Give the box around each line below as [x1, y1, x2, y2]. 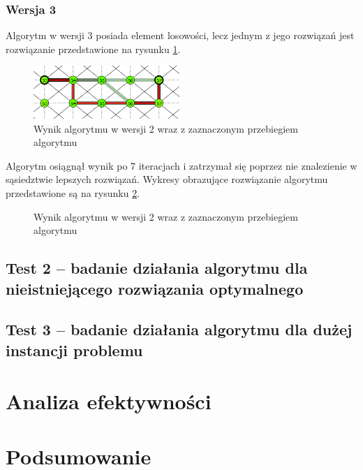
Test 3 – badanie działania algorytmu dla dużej [6, 318, 353, 340]
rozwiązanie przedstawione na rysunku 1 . [6, 41, 181, 56]
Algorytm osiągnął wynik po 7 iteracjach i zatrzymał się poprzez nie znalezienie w [6, 158, 357, 172]
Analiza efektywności [6, 387, 212, 416]
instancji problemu [6, 339, 143, 360]
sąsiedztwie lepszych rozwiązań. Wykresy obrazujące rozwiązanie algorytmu [6, 172, 328, 186]
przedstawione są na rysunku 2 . [6, 185, 140, 200]
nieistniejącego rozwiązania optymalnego [6, 277, 304, 299]
